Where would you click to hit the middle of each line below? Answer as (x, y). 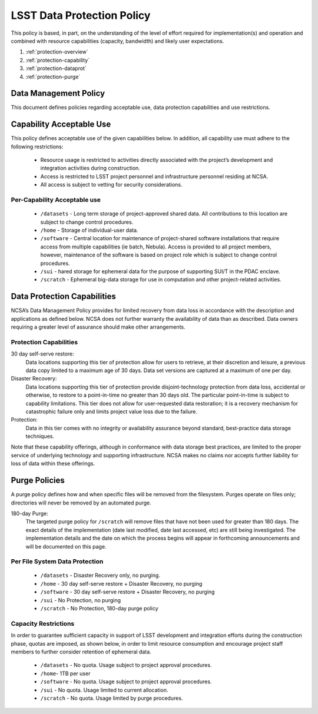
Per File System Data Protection (57, 562)
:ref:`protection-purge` (53, 77)
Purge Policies (38, 481)
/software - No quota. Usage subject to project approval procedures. (126, 682)
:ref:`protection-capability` (58, 60)
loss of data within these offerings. (53, 464)
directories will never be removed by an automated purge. (81, 503)
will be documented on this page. (66, 546)
